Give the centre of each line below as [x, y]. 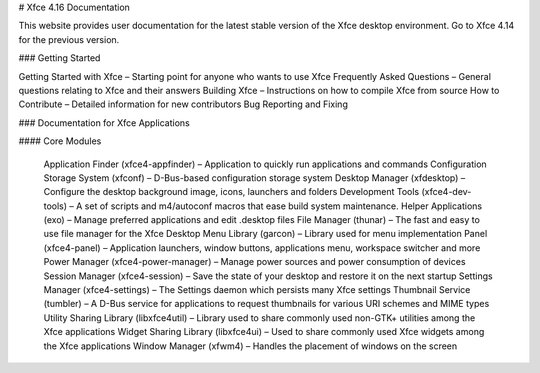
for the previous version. [69, 39]
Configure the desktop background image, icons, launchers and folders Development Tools [231, 192]
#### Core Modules [60, 141]
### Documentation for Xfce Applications [104, 122]
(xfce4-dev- [446, 192]
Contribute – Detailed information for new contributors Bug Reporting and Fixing [183, 104]
